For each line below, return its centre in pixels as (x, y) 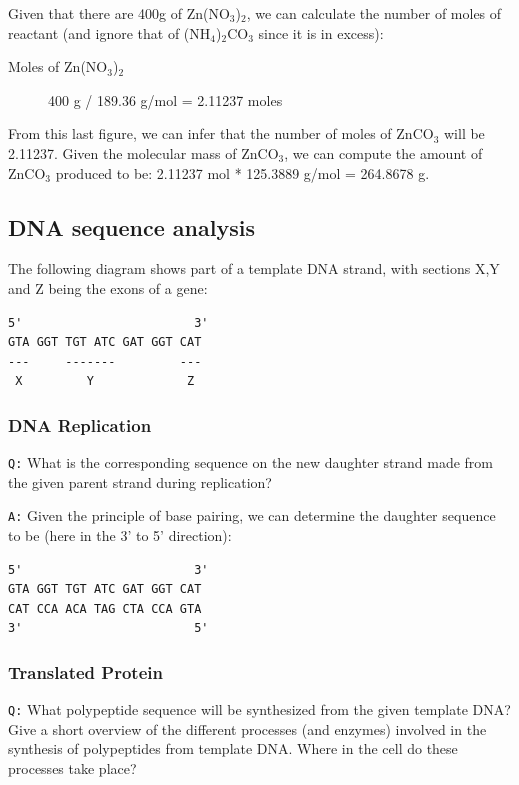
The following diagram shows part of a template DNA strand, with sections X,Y (254, 268)
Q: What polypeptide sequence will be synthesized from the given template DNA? (259, 709)
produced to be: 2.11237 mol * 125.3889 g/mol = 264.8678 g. (242, 172)
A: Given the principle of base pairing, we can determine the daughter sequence (252, 515)
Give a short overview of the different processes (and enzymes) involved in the (247, 728)
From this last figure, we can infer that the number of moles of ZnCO (221, 133)
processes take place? (72, 768)
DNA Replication (80, 424)
